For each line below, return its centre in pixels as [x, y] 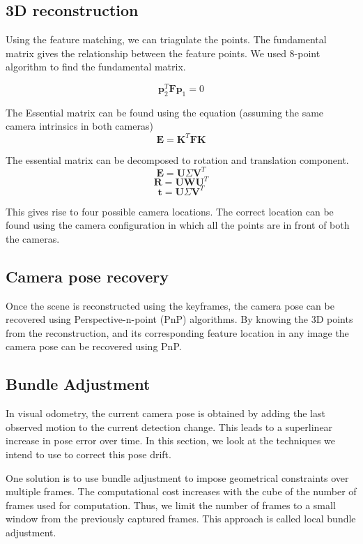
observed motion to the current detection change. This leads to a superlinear [169, 426]
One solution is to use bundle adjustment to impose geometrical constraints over [177, 477]
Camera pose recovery [87, 276]
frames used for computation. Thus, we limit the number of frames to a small [171, 505]
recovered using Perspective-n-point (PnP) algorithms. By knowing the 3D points [179, 319]
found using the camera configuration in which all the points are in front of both [178, 225]
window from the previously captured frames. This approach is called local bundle [181, 519]
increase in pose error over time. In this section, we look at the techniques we [171, 440]
